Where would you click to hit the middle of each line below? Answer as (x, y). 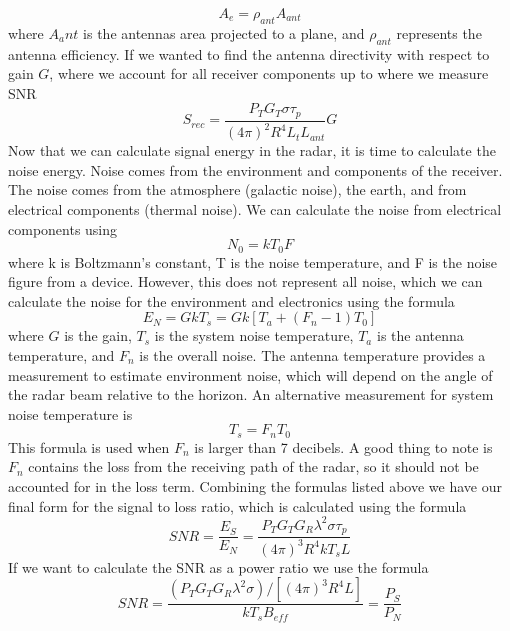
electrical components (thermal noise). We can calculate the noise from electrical (255, 208)
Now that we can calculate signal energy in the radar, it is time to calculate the (252, 150)
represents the (439, 32)
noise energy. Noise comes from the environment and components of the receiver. (255, 169)
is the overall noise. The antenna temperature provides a (312, 355)
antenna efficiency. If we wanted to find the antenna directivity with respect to (249, 53)
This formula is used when (89, 446)
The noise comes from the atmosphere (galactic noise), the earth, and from (237, 189)
